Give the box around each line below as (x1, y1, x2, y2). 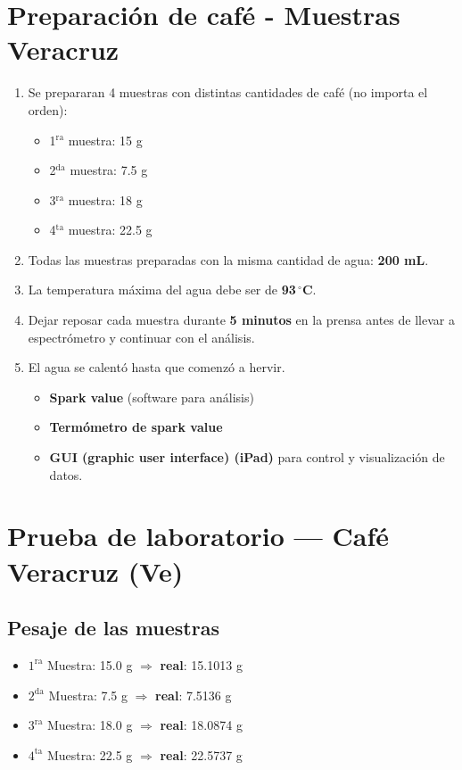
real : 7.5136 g (155, 685, 232, 704)
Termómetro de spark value (49, 418, 223, 436)
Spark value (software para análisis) (49, 387, 254, 406)
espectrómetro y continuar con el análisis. (28, 327, 255, 346)
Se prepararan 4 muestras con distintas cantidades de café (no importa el (28, 83, 428, 102)
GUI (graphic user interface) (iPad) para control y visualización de (49, 448, 445, 467)
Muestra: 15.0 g (46, 655, 133, 674)
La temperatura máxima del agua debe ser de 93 (28, 280, 296, 299)
